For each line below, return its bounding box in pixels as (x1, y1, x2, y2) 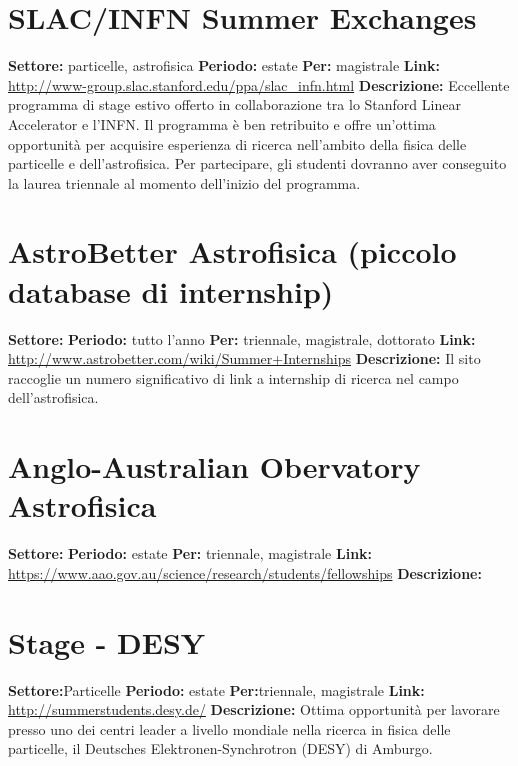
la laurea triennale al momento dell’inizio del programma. (8, 172, 361, 193)
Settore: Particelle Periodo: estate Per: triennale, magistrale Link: (8, 679, 425, 700)
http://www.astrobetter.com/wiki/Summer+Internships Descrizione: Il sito (8, 348, 481, 369)
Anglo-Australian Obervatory (8, 446, 421, 487)
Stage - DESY (8, 621, 206, 662)
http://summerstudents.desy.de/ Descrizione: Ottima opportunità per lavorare (8, 699, 500, 720)
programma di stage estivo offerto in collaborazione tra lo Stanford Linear (8, 94, 461, 115)
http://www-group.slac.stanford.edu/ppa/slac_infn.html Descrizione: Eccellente (8, 74, 510, 95)
